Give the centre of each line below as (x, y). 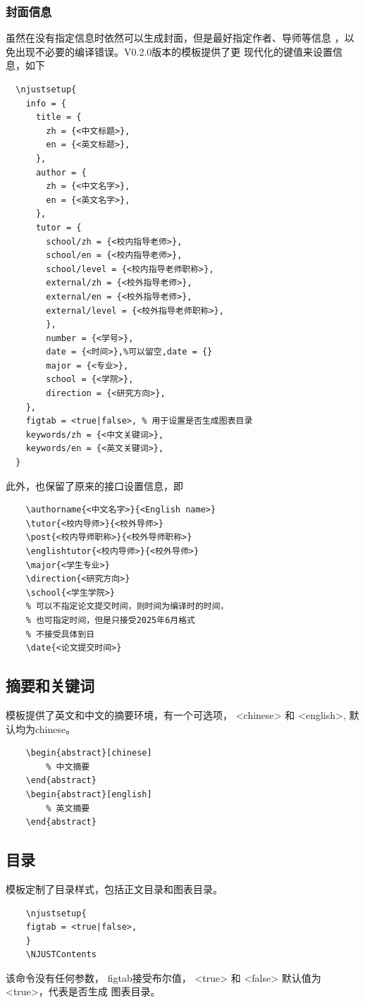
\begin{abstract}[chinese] (89, 753)
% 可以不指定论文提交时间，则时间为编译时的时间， (127, 607)
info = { (46, 103)
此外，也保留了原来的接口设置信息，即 (94, 485)
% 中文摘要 (68, 767)
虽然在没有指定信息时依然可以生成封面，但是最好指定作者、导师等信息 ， (175, 38)
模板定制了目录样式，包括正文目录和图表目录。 (114, 888)
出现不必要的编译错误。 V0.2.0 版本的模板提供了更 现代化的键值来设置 (174, 51)
